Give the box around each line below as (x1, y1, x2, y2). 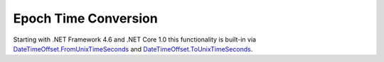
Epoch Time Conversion (13, 11, 158, 26)
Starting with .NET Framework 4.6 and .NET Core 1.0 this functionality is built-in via (13, 35, 256, 44)
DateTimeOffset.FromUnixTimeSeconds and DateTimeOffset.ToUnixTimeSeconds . (13, 44, 253, 53)
